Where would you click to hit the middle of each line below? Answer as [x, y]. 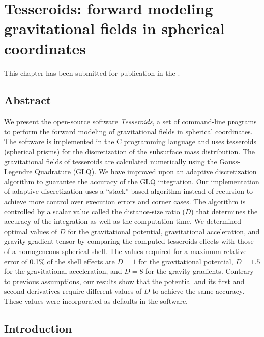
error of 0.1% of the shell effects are [60, 261]
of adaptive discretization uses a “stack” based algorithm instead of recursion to [129, 191]
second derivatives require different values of [73, 291]
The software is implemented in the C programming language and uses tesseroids [130, 141]
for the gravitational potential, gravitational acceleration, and [164, 231]
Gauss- [230, 161]
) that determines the [224, 211]
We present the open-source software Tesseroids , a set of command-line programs [130, 121]
